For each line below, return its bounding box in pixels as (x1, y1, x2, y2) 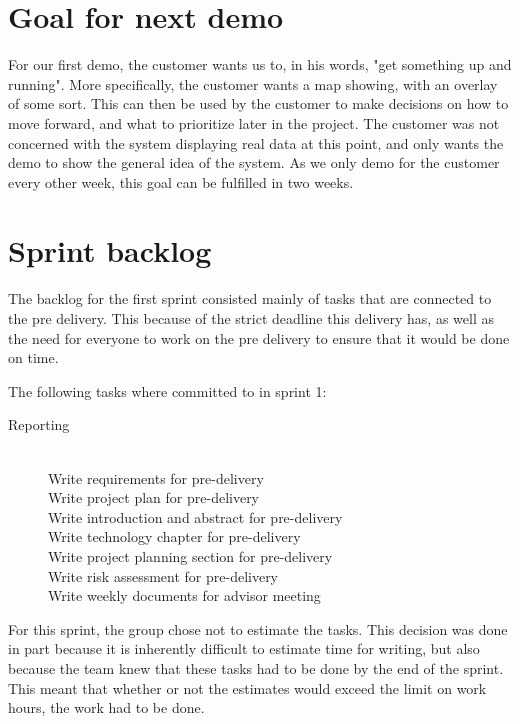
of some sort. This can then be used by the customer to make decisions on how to (8, 93, 509, 114)
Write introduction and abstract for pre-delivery (48, 506, 343, 527)
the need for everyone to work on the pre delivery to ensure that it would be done (8, 327, 510, 348)
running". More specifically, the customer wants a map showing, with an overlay (8, 73, 498, 94)
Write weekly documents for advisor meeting (48, 585, 321, 606)
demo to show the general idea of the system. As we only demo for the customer (8, 152, 500, 173)
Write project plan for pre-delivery (48, 487, 260, 508)
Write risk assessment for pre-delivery (48, 565, 279, 586)
